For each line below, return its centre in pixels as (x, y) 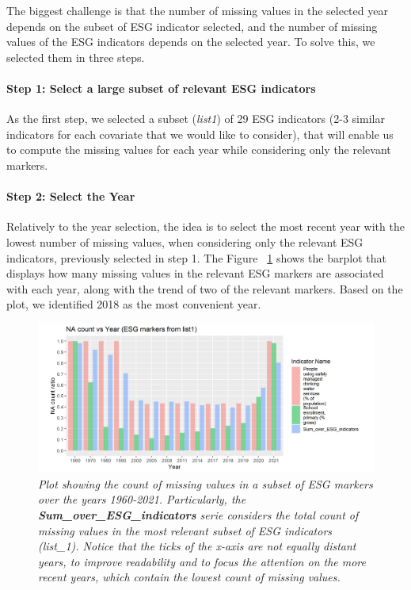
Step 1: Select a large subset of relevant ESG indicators (161, 88)
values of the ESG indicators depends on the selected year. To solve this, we (191, 42)
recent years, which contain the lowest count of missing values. (189, 577)
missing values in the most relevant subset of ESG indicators (185, 530)
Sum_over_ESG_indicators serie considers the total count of (198, 515)
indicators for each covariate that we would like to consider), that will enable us (200, 134)
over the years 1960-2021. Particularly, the (142, 499)
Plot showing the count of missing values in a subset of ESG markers (205, 483)
